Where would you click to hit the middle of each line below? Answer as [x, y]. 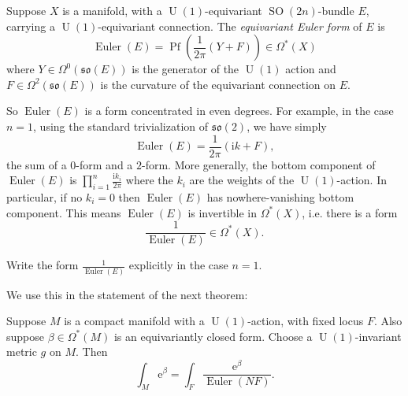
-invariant [378, 336]
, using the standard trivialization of [121, 126]
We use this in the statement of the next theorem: [127, 294]
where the [149, 180]
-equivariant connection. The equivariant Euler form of [230, 26]
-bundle [336, 10]
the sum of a [37, 164]
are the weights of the [242, 180]
